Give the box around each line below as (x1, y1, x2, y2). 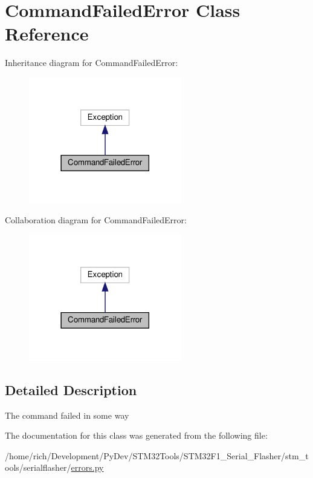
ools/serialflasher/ (5, 461, 71, 474)
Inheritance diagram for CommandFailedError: (5, 56, 178, 69)
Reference (5, 21, 89, 46)
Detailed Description (5, 380, 137, 399)
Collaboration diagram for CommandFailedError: (5, 214, 187, 226)
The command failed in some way (5, 408, 129, 421)
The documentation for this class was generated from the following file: (5, 429, 268, 442)
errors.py (71, 461, 104, 474)
